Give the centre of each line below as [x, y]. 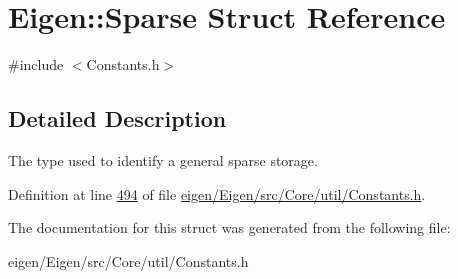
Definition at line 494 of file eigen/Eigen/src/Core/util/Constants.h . [217, 193]
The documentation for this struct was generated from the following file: [229, 227]
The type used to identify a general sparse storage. [163, 159]
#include [36, 64]
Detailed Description [117, 118]
